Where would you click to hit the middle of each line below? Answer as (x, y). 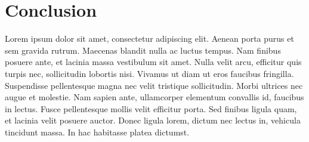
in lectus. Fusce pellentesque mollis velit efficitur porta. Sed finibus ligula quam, (151, 108)
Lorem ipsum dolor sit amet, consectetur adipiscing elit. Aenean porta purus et (149, 38)
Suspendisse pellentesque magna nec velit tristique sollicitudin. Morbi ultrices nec (154, 85)
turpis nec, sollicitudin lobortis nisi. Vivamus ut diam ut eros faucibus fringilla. (149, 73)
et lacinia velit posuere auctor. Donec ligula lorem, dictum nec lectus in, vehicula (153, 120)
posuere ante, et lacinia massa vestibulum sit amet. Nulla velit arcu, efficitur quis (153, 62)
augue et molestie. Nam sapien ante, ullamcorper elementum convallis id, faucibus (154, 97)
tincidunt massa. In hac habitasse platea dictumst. (97, 132)
